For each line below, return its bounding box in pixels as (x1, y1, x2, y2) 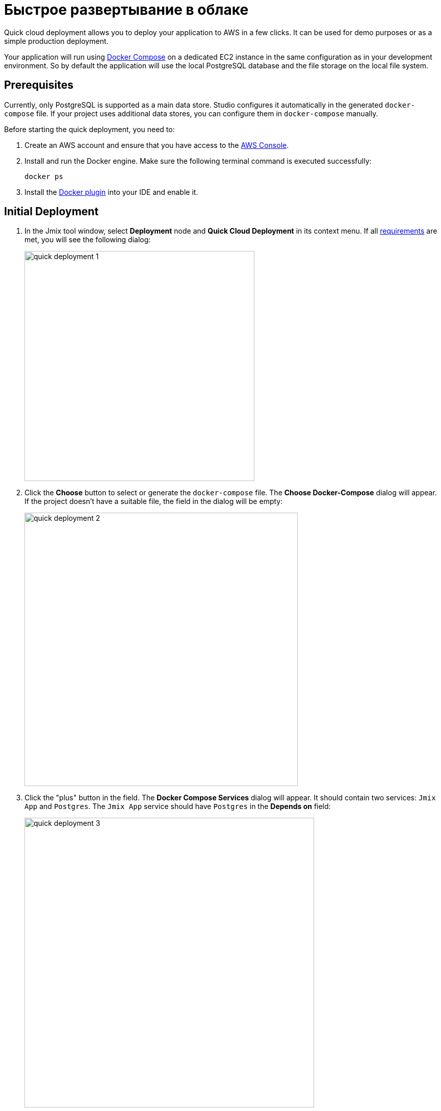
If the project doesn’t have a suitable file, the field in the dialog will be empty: (24, 497, 283, 506)
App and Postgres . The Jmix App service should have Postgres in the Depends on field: (24, 802, 331, 811)
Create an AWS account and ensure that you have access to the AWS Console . (24, 140, 289, 149)
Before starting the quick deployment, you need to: (4, 124, 175, 134)
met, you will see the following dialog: (24, 235, 151, 244)
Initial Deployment (4, 205, 99, 218)
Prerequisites (4, 79, 73, 92)
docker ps (24, 172, 63, 181)
